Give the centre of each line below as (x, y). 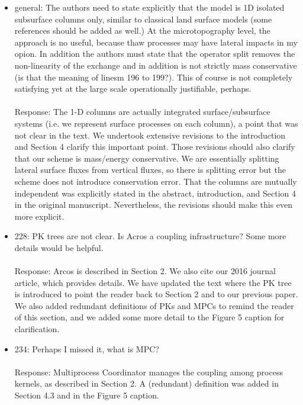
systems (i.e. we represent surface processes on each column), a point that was (156, 123)
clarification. (37, 329)
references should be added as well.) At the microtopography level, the (142, 30)
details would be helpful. (59, 247)
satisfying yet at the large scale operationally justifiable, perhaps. (133, 89)
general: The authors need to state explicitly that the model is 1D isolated (149, 7)
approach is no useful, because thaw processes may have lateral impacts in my (156, 42)
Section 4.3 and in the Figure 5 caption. (87, 395)
